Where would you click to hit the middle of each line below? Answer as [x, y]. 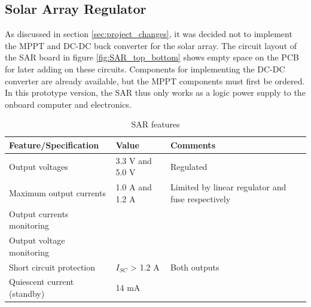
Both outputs [195, 267]
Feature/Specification [54, 145]
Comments [193, 145]
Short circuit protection [52, 267]
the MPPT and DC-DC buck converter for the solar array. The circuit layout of [151, 45]
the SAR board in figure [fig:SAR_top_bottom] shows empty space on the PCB [152, 57]
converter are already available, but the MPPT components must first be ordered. [155, 80]
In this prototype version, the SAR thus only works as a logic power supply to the [155, 92]
